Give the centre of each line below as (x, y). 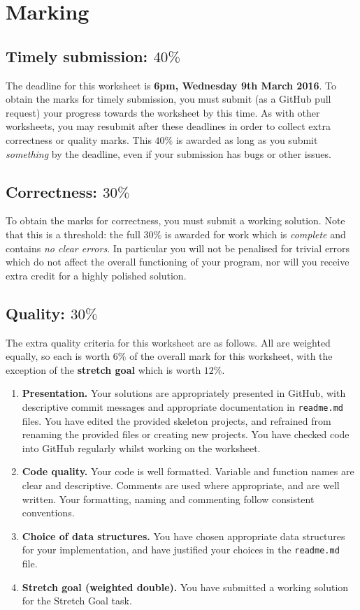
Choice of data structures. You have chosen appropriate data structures (183, 536)
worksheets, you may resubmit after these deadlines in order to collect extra (168, 126)
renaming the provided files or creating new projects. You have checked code (186, 434)
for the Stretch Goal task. (77, 601)
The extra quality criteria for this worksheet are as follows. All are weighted (168, 342)
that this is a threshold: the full (73, 234)
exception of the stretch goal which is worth (103, 369)
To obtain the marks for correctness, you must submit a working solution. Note (175, 220)
